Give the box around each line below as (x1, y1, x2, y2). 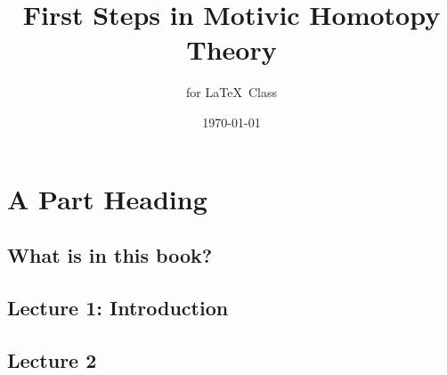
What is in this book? (7, 241, 213, 269)
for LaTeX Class (186, 83, 277, 102)
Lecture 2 (7, 346, 97, 373)
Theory (186, 31, 277, 68)
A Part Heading (7, 180, 207, 216)
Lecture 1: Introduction (7, 293, 229, 321)
